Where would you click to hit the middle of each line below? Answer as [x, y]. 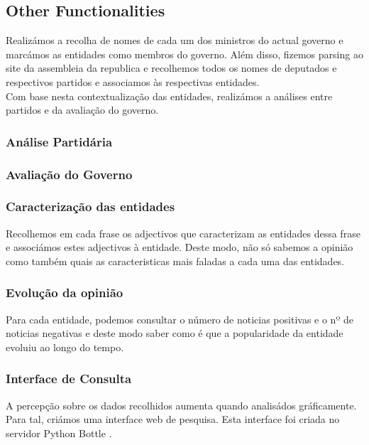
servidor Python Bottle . [59, 433]
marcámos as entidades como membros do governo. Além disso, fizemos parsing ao [184, 54]
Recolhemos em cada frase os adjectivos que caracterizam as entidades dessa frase [183, 233]
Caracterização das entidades [90, 207]
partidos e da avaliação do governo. [82, 110]
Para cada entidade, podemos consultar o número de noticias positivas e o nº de [180, 319]
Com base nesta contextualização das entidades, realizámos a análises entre [169, 96]
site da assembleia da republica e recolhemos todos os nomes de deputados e [171, 68]
